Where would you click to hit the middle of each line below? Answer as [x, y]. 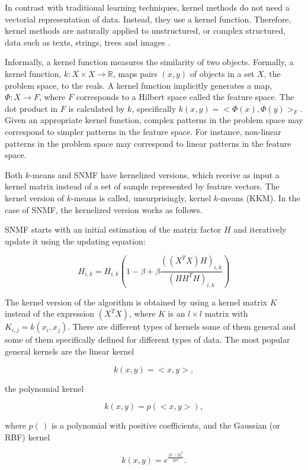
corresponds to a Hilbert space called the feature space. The [185, 97]
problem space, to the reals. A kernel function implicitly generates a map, [139, 85]
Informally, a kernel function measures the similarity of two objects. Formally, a [149, 62]
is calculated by [97, 108]
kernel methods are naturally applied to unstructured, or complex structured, [145, 30]
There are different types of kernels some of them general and [184, 326]
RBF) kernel [28, 437]
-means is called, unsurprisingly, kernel [141, 197]
